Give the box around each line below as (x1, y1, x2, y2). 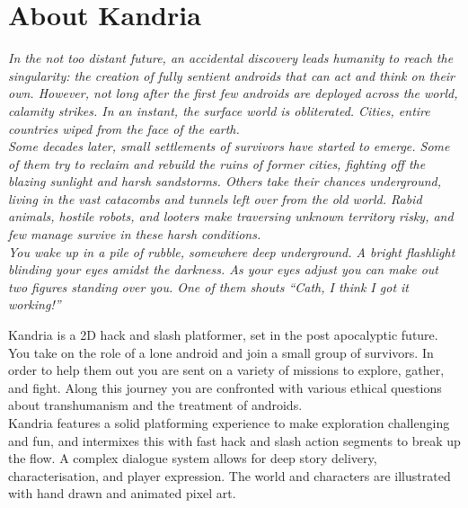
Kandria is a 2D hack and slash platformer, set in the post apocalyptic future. (8, 325, 438, 344)
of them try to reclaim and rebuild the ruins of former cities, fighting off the (8, 154, 426, 173)
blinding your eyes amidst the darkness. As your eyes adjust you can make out (8, 260, 439, 279)
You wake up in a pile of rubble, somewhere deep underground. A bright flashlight (8, 242, 455, 261)
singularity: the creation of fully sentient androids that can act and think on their (8, 66, 455, 85)
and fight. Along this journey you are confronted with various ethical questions (8, 378, 442, 397)
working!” (8, 295, 61, 314)
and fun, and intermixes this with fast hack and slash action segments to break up (8, 431, 461, 450)
